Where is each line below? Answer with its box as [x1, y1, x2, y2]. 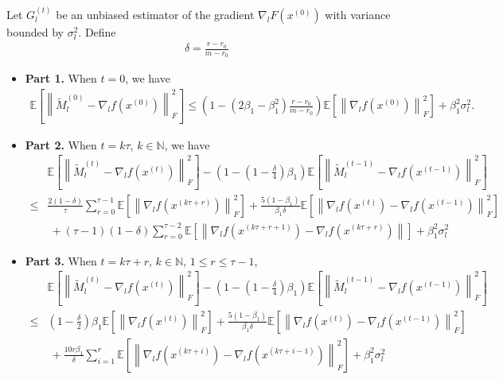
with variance [325, 6, 391, 22]
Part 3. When [25, 252, 97, 269]
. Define [78, 23, 116, 40]
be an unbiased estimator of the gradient [56, 6, 255, 22]
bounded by [6, 23, 64, 40]
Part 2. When [25, 136, 97, 153]
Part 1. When [25, 70, 97, 87]
